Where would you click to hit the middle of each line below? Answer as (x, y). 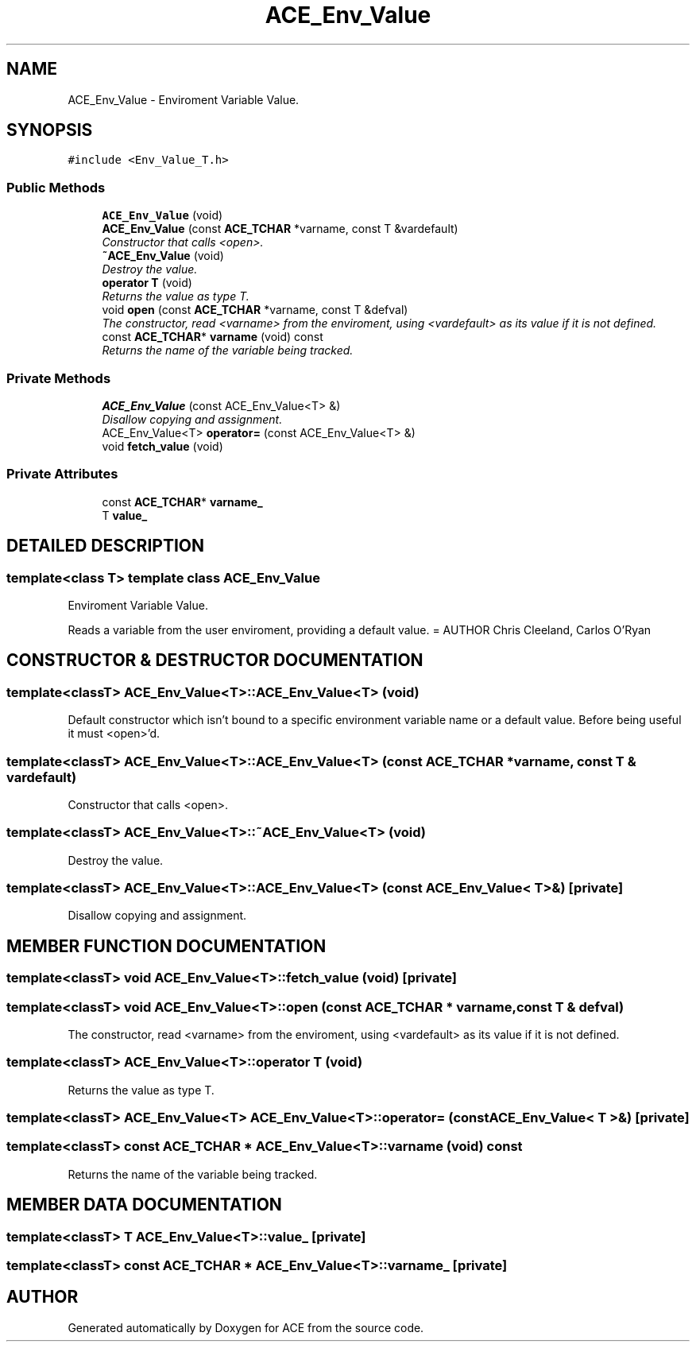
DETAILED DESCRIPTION (106, 546)
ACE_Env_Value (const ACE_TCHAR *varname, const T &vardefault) (280, 229)
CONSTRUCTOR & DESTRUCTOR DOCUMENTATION (215, 660)
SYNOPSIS (50, 130)
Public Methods (56, 187)
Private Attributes (62, 474)
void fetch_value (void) (162, 446)
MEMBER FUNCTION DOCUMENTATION (166, 946)
